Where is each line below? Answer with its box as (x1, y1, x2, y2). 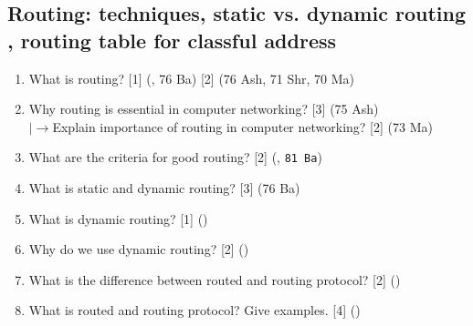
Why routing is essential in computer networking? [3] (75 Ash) (28, 99, 379, 118)
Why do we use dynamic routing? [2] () (28, 239, 249, 259)
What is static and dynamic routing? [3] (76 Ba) (28, 178, 300, 198)
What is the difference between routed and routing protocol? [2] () (28, 270, 401, 289)
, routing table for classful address (7, 25, 337, 54)
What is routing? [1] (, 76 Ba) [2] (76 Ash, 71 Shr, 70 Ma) (28, 68, 355, 87)
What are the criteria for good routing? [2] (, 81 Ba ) (28, 148, 322, 167)
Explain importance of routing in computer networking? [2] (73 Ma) (52, 117, 433, 136)
